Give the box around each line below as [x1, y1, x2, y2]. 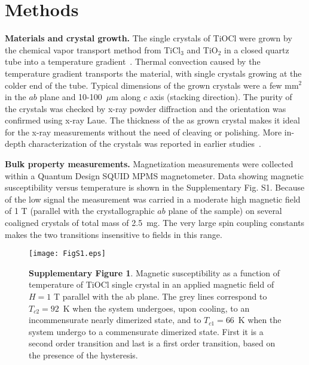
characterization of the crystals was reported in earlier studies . [28, 137, 261, 150]
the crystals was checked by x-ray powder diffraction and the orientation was [5, 102, 286, 114]
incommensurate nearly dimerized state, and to [29, 313, 201, 326]
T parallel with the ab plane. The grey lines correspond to [53, 290, 267, 303]
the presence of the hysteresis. [29, 349, 138, 361]
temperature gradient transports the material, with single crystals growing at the [5, 67, 302, 79]
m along [111, 91, 141, 103]
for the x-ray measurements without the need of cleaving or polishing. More [5, 125, 282, 138]
